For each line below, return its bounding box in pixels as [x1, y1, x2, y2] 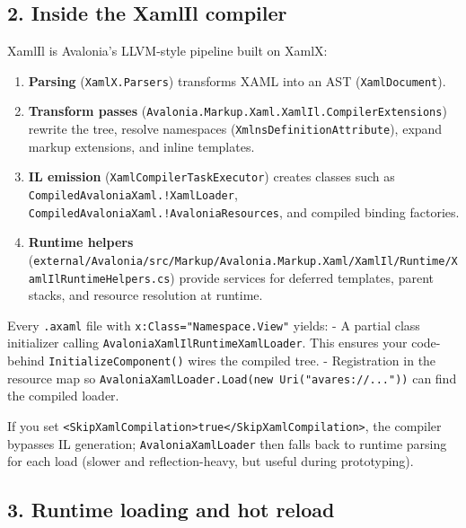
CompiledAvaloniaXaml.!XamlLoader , [28, 185, 238, 204]
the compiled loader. [7, 386, 119, 405]
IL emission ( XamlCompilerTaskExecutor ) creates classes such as [28, 167, 395, 186]
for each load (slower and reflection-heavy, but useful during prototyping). [7, 452, 414, 471]
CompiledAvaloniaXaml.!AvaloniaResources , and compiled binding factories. [28, 202, 460, 221]
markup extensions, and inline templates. [28, 136, 255, 155]
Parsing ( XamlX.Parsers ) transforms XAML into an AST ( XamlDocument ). [28, 71, 446, 90]
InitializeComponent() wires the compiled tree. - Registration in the [48, 351, 436, 370]
